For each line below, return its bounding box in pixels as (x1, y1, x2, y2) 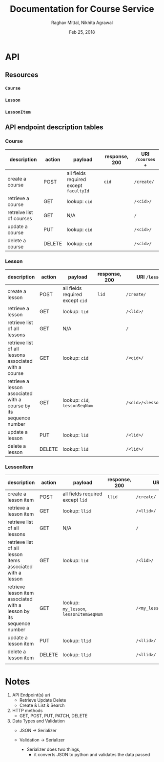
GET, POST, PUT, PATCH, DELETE (19, 713, 88, 719)
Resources (5, 71, 39, 79)
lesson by (7, 608, 30, 615)
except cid (62, 297, 87, 304)
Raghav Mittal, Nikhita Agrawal (51, 20, 113, 25)
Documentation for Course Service (9, 3, 155, 15)
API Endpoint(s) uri (12, 692, 50, 698)
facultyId (66, 188, 89, 194)
